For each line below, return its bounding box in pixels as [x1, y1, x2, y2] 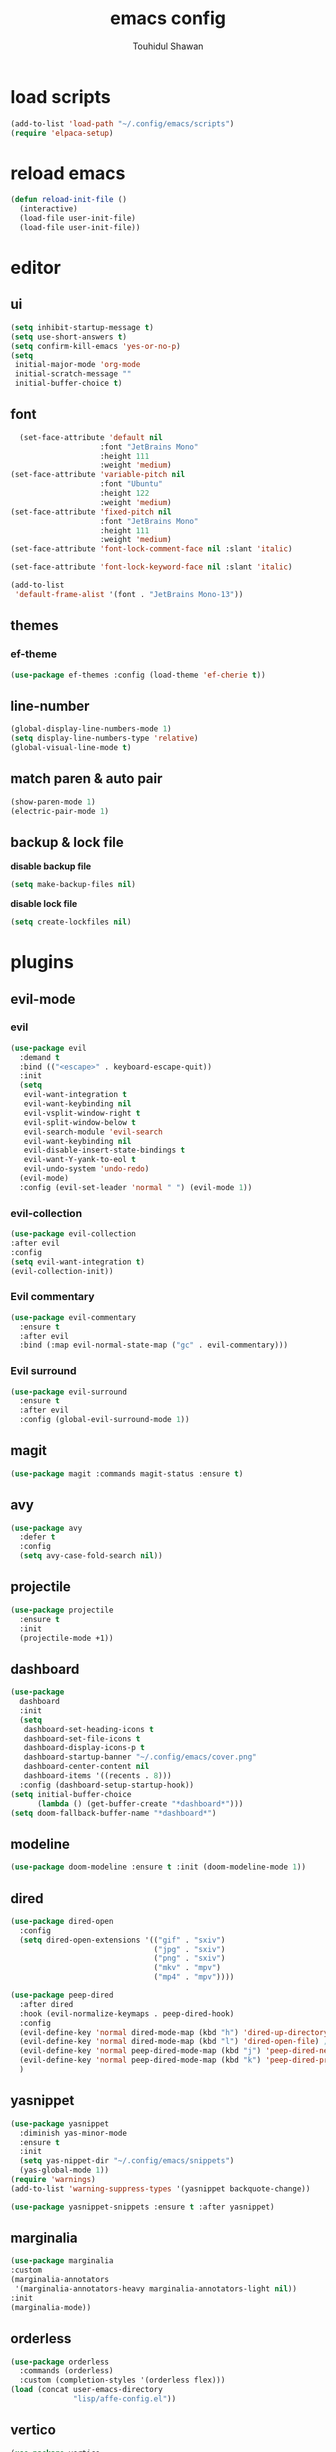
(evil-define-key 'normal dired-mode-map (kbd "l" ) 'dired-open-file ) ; [19, 2037, 329, 2047]
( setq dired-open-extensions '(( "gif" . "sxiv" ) [19, 1935, 226, 1945]
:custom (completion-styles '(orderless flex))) [19, 2375, 226, 2386]
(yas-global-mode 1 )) [19, 2165, 110, 2176]
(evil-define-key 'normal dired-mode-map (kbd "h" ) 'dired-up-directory [19, 2027, 329, 2037]
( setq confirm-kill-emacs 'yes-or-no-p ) [10, 341, 182, 351]
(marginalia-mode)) [10, 2302, 92, 2312]
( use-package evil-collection [10, 1229, 137, 1239]
